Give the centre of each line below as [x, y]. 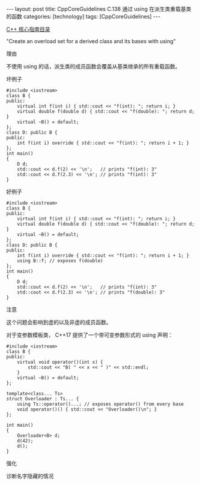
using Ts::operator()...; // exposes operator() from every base [101, 404]
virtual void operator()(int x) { [60, 362]
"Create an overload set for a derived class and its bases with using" [91, 41]
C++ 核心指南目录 [28, 29]
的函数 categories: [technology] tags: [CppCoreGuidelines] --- [83, 17]
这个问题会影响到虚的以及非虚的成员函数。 [59, 322]
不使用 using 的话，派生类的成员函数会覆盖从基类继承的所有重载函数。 [93, 66]
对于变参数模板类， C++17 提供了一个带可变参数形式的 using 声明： [90, 335]
